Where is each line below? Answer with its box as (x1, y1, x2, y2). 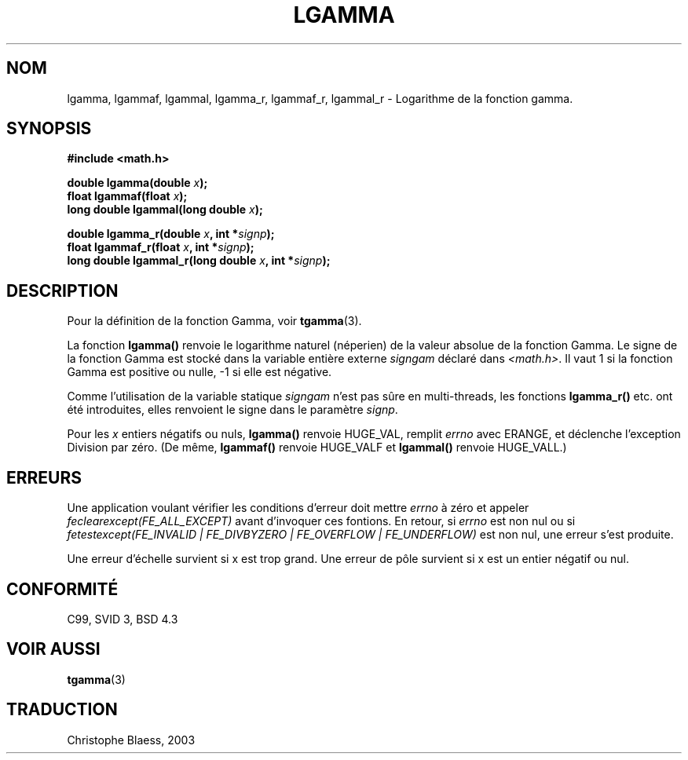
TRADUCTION (6, 700, 118, 720)
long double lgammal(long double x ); (67, 203, 263, 217)
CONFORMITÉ (6, 579, 119, 599)
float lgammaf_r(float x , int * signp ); (67, 240, 254, 254)
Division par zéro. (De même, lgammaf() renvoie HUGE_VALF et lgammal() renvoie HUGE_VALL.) (67, 440, 567, 455)
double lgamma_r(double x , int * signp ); (67, 227, 275, 241)
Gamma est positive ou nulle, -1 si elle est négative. (67, 365, 332, 379)
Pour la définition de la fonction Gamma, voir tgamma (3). (67, 314, 362, 328)
